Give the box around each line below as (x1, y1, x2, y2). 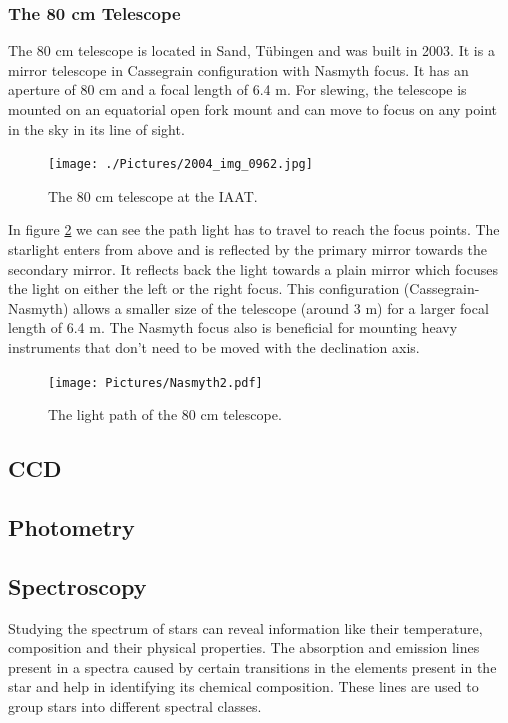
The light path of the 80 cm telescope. (48, 404, 282, 425)
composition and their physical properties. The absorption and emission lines (8, 637, 480, 658)
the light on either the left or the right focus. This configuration (8, 278, 400, 299)
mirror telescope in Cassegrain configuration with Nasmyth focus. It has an (8, 59, 469, 80)
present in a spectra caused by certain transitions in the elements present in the (8, 656, 497, 677)
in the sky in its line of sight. (8, 118, 185, 139)
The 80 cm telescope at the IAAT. (48, 185, 258, 206)
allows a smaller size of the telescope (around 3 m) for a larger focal (73, 297, 489, 318)
